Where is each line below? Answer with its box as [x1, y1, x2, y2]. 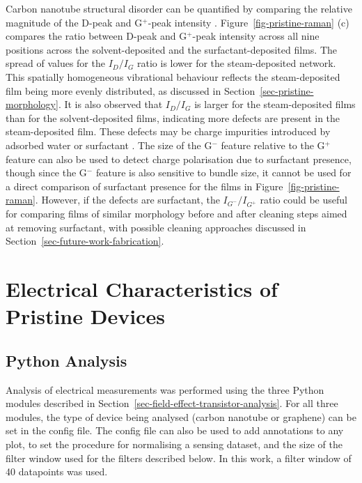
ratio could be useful [260, 192, 347, 207]
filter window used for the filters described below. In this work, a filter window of [6, 450, 352, 465]
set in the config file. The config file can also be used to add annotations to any [6, 423, 344, 438]
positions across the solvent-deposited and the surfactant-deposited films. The [6, 42, 337, 56]
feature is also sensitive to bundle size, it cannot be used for [95, 165, 352, 180]
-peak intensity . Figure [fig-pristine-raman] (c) [148, 15, 349, 29]
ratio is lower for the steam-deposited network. [137, 56, 336, 70]
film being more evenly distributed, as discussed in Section [6, 83, 255, 98]
